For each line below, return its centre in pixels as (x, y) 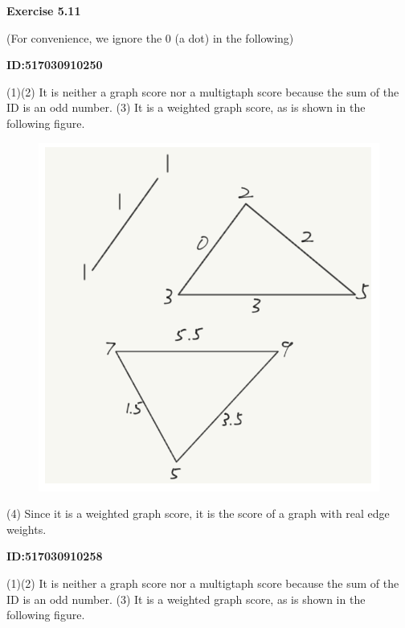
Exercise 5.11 (44, 10)
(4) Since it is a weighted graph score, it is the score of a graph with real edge (198, 513)
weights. (27, 529)
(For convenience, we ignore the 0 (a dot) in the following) (150, 37)
